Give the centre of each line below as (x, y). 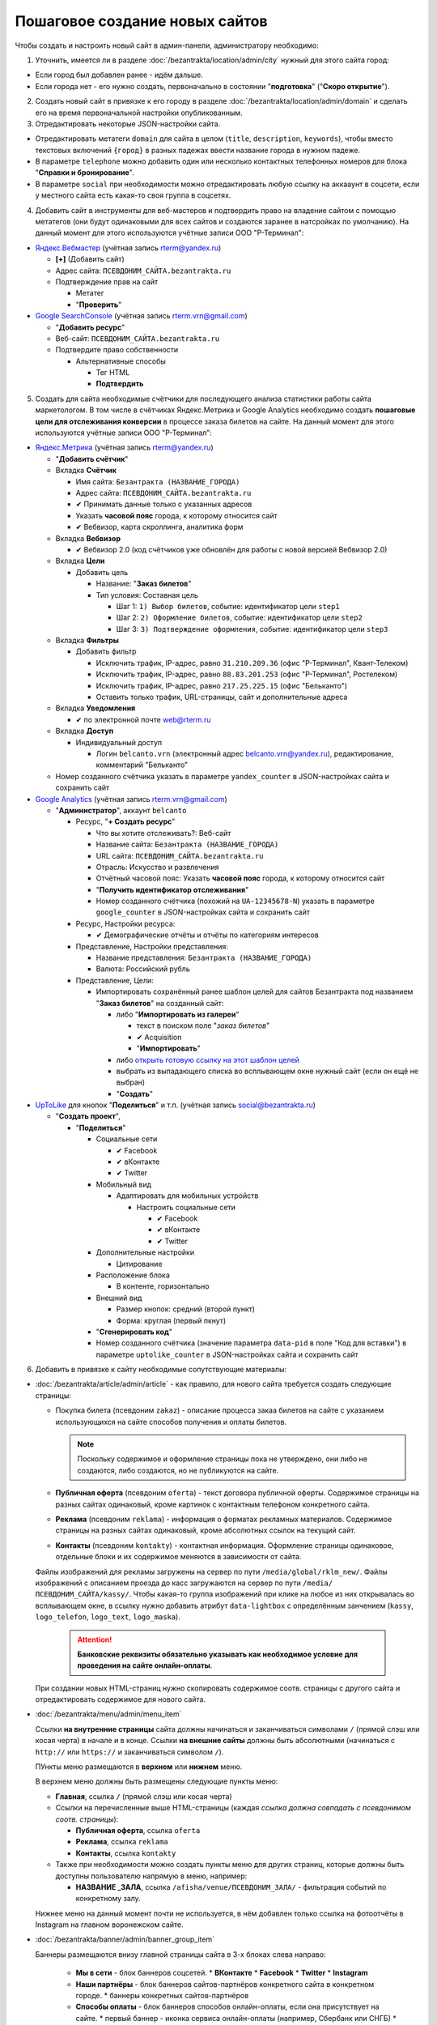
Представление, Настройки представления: (152, 946)
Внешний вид (119, 1298)
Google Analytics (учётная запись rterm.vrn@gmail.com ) (132, 799)
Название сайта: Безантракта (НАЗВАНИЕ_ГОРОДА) (187, 844)
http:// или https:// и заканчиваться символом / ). (129, 1752)
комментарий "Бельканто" (142, 765)
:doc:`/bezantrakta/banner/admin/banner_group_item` (125, 1939)
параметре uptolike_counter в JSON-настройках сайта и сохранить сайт (227, 1354)
